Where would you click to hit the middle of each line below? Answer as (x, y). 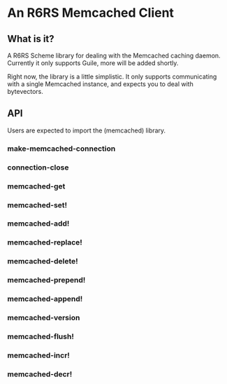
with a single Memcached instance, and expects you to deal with (100, 84)
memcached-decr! (40, 374)
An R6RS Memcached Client (91, 13)
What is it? (31, 39)
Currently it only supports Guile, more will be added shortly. (93, 63)
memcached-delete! (43, 261)
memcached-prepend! (46, 280)
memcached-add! (38, 224)
